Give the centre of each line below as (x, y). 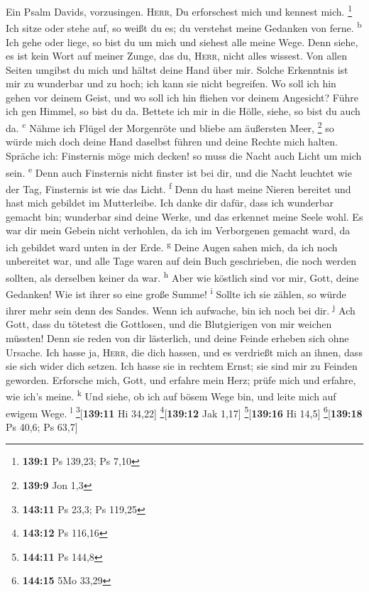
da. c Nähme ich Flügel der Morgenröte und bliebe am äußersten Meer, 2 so (170, 127)
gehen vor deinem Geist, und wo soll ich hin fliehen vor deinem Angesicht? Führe (182, 97)
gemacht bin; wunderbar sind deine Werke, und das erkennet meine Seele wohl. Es (184, 216)
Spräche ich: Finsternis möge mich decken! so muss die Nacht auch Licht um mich (184, 155)
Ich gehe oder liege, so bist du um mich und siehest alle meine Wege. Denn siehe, (182, 42)
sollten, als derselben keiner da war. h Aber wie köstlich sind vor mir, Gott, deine (182, 276)
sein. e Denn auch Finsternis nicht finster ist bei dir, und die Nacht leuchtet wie (179, 171)
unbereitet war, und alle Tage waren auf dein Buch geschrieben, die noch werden (181, 261)
